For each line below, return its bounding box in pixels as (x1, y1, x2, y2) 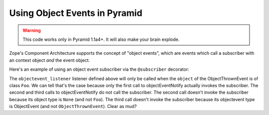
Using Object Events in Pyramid (9, 7, 142, 18)
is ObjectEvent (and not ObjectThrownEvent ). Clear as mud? (9, 104, 137, 110)
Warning (22, 27, 41, 33)
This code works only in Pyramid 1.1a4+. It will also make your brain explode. (22, 36, 180, 42)
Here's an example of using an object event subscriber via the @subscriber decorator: (9, 66, 189, 72)
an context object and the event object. (9, 57, 90, 63)
